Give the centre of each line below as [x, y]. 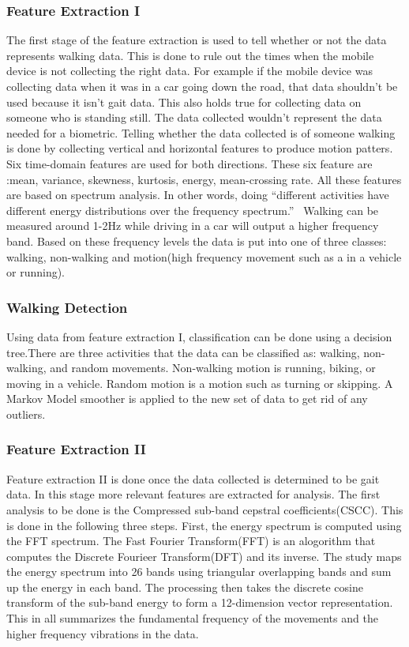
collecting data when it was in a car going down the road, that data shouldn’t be [202, 86]
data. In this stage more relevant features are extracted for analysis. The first [193, 494]
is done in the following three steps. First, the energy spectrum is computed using [204, 525]
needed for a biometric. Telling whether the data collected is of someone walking [201, 132]
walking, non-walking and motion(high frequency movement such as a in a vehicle [204, 256]
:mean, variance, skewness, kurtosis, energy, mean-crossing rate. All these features [204, 179]
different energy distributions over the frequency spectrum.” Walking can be [193, 210]
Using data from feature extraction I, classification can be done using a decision [199, 336]
